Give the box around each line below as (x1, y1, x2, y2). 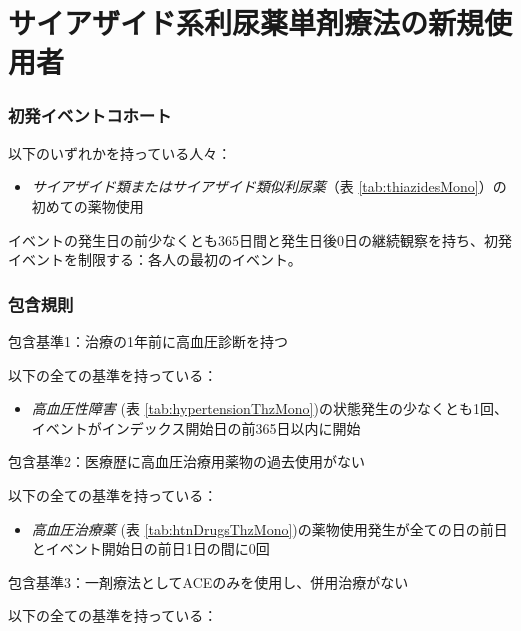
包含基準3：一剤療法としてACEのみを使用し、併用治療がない (8, 571, 409, 592)
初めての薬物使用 (31, 195, 144, 216)
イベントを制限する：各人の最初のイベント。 (8, 249, 302, 270)
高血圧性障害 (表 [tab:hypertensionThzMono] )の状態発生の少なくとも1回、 (31, 398, 508, 419)
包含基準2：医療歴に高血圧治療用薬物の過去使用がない (8, 451, 365, 472)
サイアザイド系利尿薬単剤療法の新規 (8, 2, 485, 43)
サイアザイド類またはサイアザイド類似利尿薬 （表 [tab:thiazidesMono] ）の (31, 176, 507, 197)
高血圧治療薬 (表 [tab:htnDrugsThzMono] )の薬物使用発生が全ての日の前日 (31, 518, 508, 539)
